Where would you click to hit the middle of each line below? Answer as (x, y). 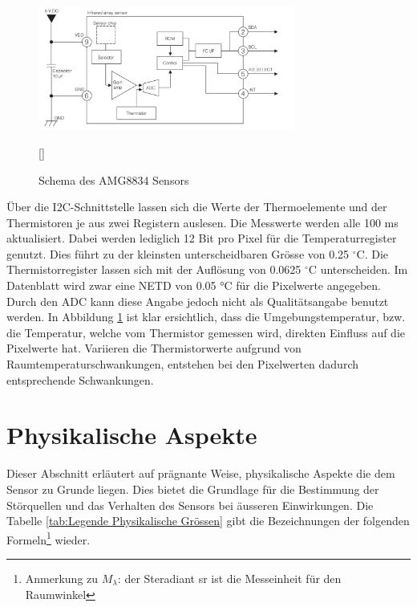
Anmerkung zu (62, 578)
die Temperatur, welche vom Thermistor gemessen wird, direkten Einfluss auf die (206, 332)
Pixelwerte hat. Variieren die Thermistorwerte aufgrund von (154, 348)
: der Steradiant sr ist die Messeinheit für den (229, 578)
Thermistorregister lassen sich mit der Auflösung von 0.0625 (154, 269)
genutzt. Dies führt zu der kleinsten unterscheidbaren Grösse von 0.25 (178, 253)
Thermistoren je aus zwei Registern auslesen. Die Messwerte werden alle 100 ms (202, 222)
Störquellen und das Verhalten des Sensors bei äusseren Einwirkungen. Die (190, 505)
